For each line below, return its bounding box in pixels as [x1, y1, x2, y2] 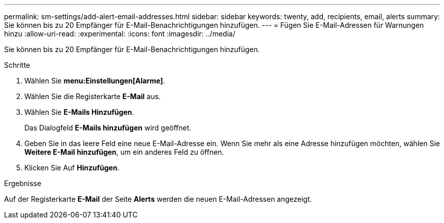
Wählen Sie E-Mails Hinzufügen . [24, 108, 134, 116]
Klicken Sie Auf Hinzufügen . [24, 163, 120, 172]
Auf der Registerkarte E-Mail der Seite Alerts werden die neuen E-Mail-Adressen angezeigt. [4, 195, 312, 203]
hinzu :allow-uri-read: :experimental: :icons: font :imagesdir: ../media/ [4, 29, 236, 38]
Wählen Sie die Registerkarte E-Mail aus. [24, 92, 161, 101]
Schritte [4, 61, 30, 69]
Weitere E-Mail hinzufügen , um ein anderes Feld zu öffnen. [24, 148, 224, 156]
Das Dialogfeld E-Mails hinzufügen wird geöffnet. [24, 123, 192, 132]
